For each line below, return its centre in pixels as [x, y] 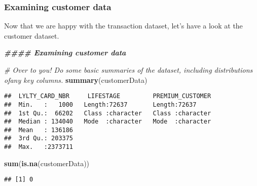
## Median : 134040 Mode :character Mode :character [108, 122]
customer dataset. [32, 35]
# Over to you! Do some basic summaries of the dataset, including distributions [128, 70]
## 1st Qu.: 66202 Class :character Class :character [108, 113]
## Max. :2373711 [39, 147]
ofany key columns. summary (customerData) [76, 80]
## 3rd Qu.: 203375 [39, 138]
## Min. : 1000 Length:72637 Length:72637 [100, 104]
